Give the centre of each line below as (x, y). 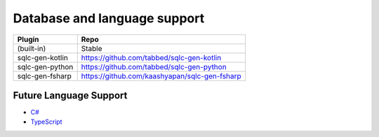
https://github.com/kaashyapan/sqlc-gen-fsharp (161, 75)
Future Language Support (70, 95)
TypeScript (46, 122)
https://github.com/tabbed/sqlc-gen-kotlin (151, 57)
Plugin (28, 39)
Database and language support (109, 18)
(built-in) (32, 48)
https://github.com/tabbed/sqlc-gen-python (154, 66)
